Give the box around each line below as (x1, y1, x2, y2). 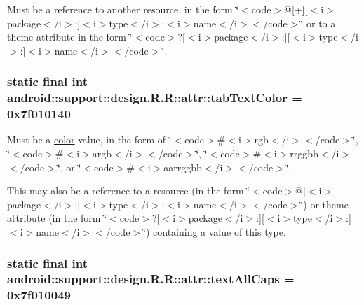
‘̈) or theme (300, 197, 349, 211)
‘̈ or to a (300, 15, 336, 30)
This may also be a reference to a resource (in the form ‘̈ (7, 183, 250, 198)
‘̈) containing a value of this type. (143, 225, 286, 239)
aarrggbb (163, 159, 202, 174)
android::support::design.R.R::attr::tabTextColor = (7, 89, 302, 106)
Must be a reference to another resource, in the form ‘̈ (7, 2, 239, 16)
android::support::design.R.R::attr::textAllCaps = (7, 270, 295, 288)
